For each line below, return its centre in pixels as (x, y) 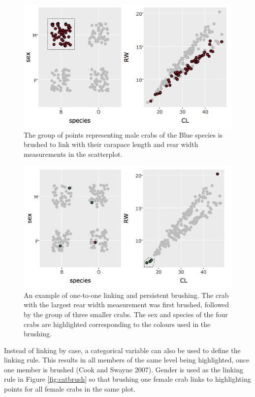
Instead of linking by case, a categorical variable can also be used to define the (122, 350)
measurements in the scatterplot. (73, 154)
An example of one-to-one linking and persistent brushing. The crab (126, 295)
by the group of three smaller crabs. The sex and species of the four (126, 314)
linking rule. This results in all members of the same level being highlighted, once (127, 360)
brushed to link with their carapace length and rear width (111, 144)
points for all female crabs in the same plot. (70, 389)
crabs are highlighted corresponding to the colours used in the (117, 324)
